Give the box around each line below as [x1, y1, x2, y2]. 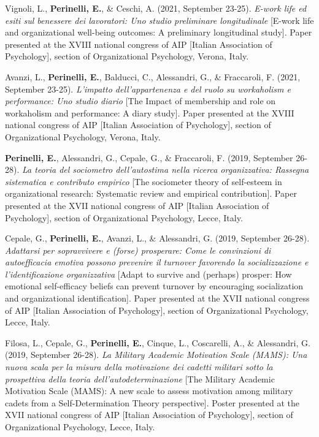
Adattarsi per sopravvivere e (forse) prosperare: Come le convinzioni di [5, 243, 271, 256]
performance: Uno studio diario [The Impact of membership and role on [5, 94, 276, 107]
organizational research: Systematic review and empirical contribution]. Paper [5, 187, 297, 200]
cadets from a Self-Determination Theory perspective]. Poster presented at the [5, 396, 300, 409]
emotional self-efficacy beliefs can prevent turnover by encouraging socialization [5, 279, 304, 292]
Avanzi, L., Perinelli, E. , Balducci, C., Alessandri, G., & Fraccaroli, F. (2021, [5, 70, 301, 83]
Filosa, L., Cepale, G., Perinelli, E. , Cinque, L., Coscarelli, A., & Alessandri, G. [5, 336, 310, 349]
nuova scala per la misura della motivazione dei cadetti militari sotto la [5, 360, 273, 373]
